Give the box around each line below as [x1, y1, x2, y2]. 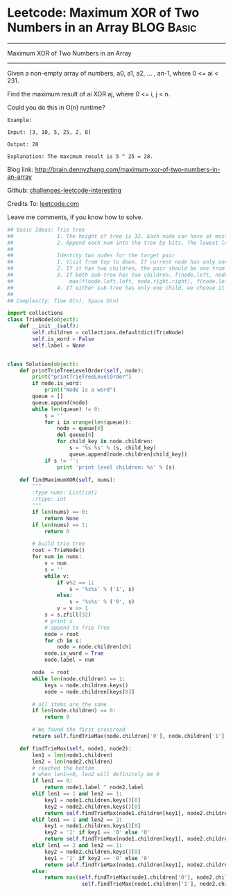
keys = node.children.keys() [44, 682, 129, 689]
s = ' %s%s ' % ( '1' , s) [69, 585, 135, 592]
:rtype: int [32, 496, 67, 503]
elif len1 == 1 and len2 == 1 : [32, 791, 123, 798]
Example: [7, 117, 33, 123]
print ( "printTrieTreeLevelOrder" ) [32, 373, 132, 381]
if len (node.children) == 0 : [32, 707, 116, 714]
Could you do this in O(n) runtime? [7, 103, 105, 112]
